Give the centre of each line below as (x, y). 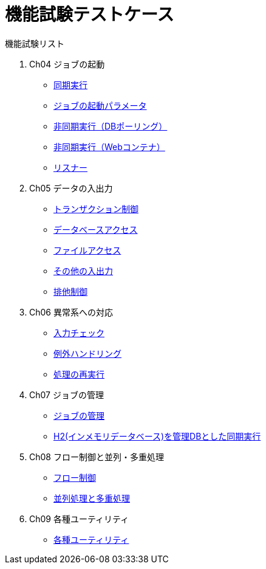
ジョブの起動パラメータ (100, 105)
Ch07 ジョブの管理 (66, 395)
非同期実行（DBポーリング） (111, 126)
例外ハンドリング (87, 353)
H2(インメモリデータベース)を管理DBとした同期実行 (157, 436)
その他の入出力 (83, 271)
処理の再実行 (79, 374)
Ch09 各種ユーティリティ (79, 519)
